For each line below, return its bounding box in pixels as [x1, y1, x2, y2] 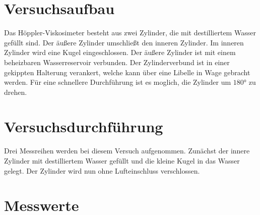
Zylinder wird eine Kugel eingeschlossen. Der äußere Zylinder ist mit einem [4, 47, 236, 58]
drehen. [4, 86, 27, 97]
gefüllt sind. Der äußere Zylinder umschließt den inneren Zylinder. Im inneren [4, 37, 244, 47]
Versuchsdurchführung [4, 116, 163, 137]
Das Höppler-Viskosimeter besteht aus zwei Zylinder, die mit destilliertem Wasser [4, 27, 256, 38]
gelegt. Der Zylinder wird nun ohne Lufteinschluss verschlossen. [4, 165, 200, 176]
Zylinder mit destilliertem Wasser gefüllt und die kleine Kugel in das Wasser [4, 155, 240, 166]
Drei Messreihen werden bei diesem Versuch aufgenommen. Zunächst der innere [4, 145, 250, 156]
